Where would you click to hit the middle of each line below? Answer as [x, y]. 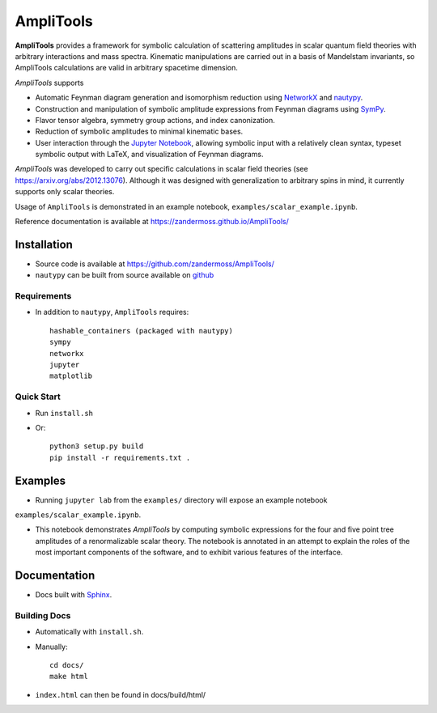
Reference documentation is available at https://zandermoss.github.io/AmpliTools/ [152, 222]
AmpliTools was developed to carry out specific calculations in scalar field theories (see [161, 169]
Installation [44, 244]
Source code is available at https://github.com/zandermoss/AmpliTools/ [155, 264]
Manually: [51, 647]
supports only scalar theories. [65, 192]
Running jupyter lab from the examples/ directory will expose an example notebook [181, 500]
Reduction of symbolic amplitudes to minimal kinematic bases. [139, 132]
